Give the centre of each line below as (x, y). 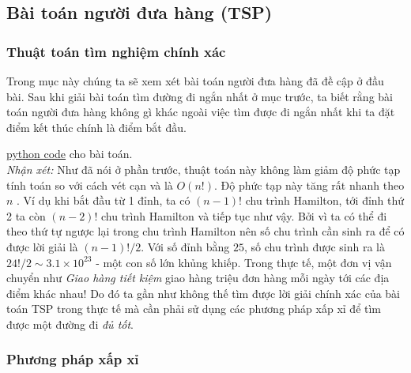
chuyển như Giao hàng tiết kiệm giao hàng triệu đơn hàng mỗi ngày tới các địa (198, 278)
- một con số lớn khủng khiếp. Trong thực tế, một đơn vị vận (244, 262)
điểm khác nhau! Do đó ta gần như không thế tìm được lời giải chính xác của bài (204, 293)
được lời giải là (42, 246)
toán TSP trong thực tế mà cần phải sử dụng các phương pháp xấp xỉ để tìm (194, 309)
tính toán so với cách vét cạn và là (90, 185)
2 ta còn (26, 215)
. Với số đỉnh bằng (185, 246)
